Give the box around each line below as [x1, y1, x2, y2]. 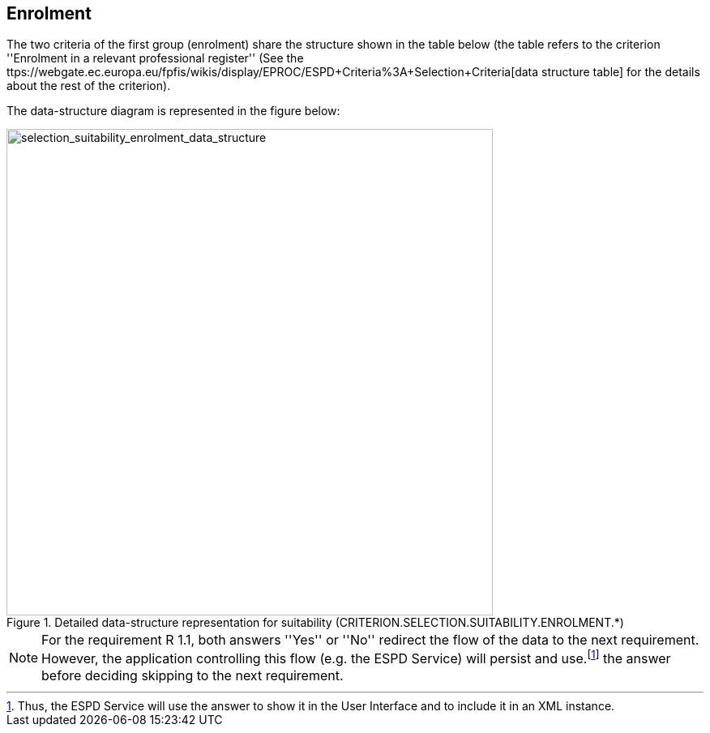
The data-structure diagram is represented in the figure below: [6, 104, 340, 118]
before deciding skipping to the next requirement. [41, 667, 344, 684]
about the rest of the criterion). [6, 79, 171, 93]
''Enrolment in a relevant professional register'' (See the [6, 51, 304, 66]
